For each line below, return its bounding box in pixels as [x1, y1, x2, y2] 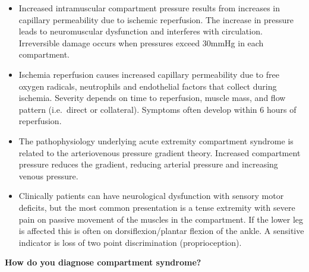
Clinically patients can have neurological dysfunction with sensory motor [18, 189, 284, 202]
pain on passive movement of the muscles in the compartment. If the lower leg [18, 213, 304, 225]
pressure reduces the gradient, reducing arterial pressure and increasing [18, 158, 278, 170]
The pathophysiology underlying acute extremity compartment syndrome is [18, 134, 294, 147]
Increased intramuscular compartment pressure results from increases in [18, 2, 280, 14]
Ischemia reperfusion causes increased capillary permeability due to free [18, 68, 279, 80]
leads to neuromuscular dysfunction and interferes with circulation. [18, 25, 263, 37]
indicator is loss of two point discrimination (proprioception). [18, 236, 242, 248]
